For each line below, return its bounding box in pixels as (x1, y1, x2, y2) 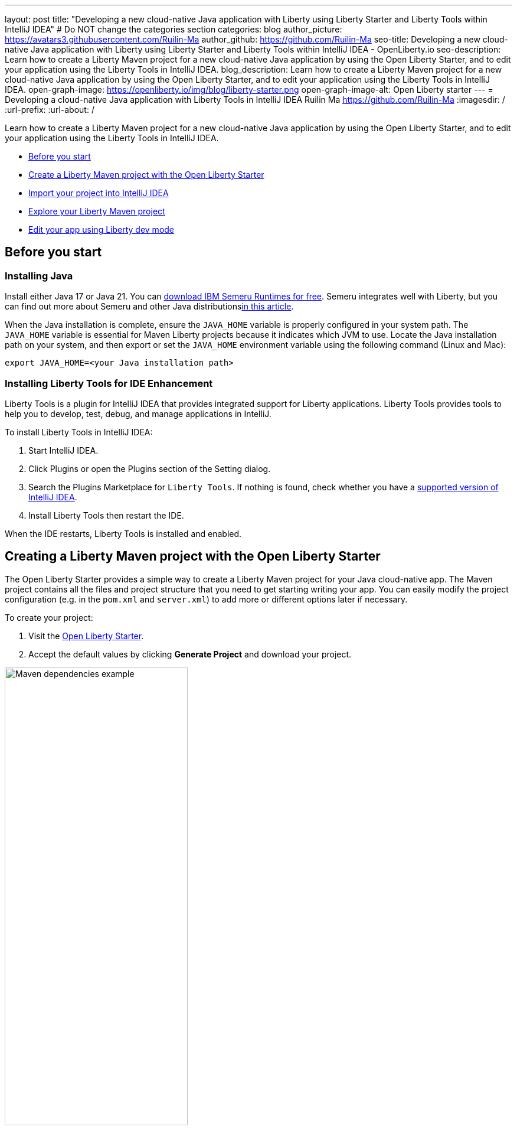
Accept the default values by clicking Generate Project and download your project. (28, 649, 352, 659)
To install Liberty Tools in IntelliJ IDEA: (5, 426, 153, 437)
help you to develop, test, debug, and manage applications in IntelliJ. (5, 408, 271, 419)
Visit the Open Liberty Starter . (28, 630, 144, 641)
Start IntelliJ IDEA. (28, 445, 99, 455)
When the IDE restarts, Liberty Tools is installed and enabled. (5, 528, 242, 539)
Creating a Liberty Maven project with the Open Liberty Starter (5, 549, 381, 564)
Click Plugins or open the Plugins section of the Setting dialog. (28, 463, 271, 474)
